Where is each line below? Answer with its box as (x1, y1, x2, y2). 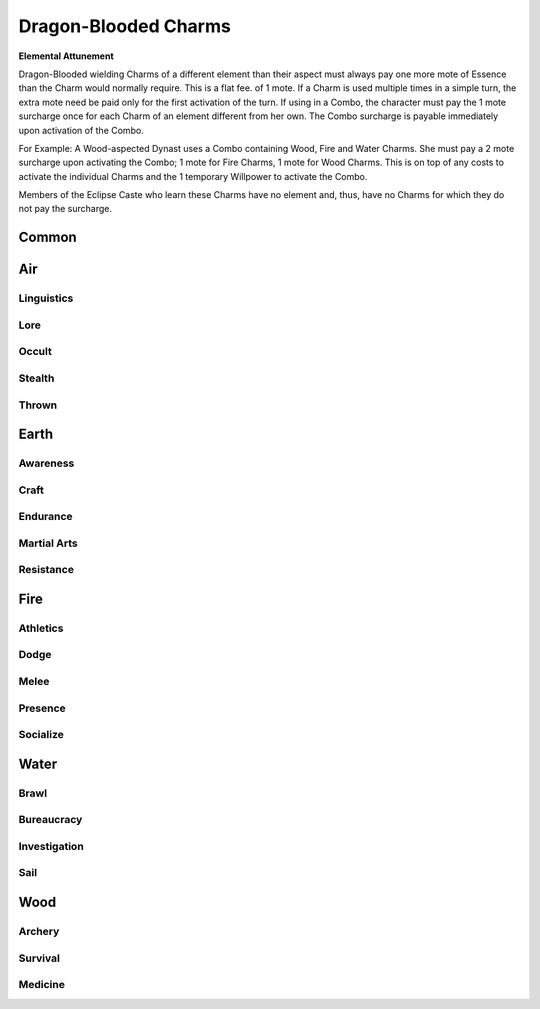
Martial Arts (18, 536, 79, 550)
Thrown (18, 398, 58, 412)
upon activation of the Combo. (18, 124, 144, 136)
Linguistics (18, 291, 74, 305)
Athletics (18, 621, 64, 635)
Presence (18, 701, 67, 715)
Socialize (18, 728, 64, 742)
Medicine (18, 978, 65, 992)
